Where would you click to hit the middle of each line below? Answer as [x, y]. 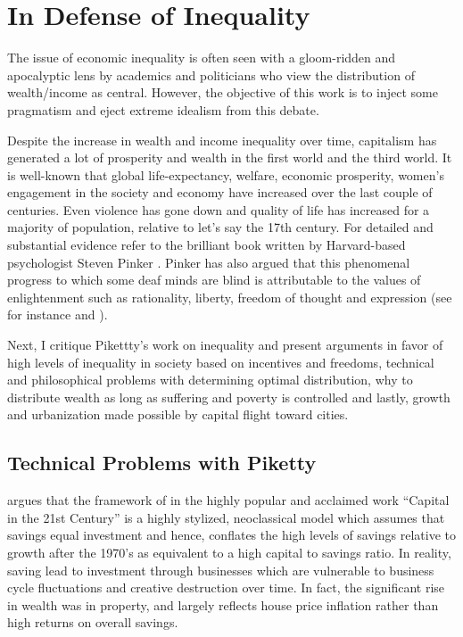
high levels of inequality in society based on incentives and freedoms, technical [221, 362]
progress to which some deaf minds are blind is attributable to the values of [214, 280]
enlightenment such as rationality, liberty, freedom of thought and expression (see [230, 297]
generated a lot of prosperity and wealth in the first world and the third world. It [230, 157]
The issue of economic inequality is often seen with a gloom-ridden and [202, 58]
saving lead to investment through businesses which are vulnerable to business [221, 570]
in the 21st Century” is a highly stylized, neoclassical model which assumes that [226, 517]
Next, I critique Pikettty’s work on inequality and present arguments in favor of [225, 345]
